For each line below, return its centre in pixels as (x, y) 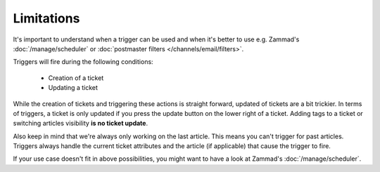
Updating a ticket (73, 88)
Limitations (46, 18)
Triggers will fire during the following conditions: (83, 62)
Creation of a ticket (76, 78)
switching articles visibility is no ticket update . (80, 124)
